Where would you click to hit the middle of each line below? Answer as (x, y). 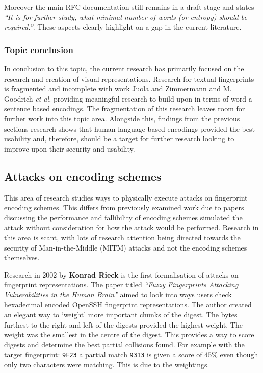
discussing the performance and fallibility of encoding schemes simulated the (123, 217)
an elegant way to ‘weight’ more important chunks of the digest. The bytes (121, 315)
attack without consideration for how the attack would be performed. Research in (131, 227)
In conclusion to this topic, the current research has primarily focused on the (124, 68)
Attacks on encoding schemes (83, 176)
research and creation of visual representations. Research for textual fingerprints (129, 78)
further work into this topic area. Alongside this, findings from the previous (122, 118)
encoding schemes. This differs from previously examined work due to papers (124, 207)
